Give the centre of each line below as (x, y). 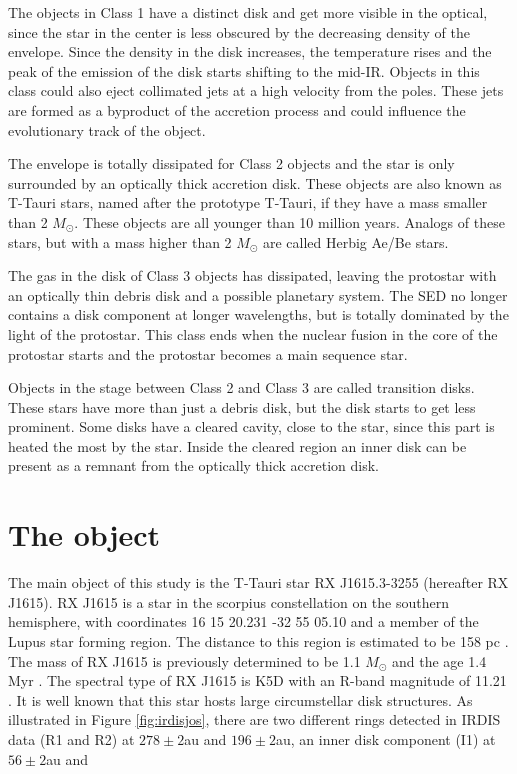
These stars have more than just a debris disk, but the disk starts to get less (242, 406)
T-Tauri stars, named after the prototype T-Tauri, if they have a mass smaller (248, 202)
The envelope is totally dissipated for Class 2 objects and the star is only (231, 163)
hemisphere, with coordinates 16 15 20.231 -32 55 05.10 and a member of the (243, 621)
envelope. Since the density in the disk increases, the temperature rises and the (250, 51)
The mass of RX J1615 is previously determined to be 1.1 (184, 660)
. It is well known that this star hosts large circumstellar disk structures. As (240, 699)
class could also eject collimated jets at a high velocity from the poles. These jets (256, 90)
